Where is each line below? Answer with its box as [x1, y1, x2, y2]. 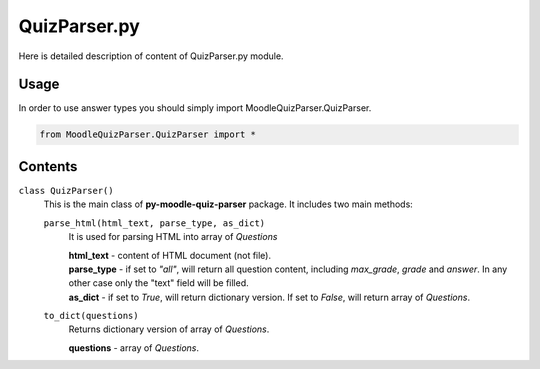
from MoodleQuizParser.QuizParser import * [39, 129, 257, 140]
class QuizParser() [18, 185, 114, 196]
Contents [18, 158, 78, 175]
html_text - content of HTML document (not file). [68, 249, 272, 261]
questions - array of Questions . [68, 341, 200, 354]
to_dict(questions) [43, 310, 139, 322]
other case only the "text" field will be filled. [68, 277, 249, 289]
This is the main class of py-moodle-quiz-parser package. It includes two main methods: [43, 198, 414, 210]
